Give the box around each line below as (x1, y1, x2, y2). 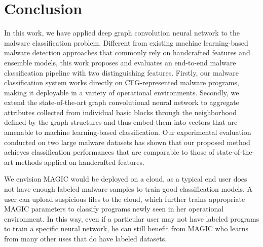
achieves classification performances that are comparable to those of (4, 147, 215, 157)
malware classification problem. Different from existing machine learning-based (4, 37, 248, 48)
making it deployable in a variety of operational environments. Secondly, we (4, 87, 239, 97)
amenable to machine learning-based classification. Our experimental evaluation (4, 127, 251, 137)
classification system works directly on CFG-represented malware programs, (4, 77, 239, 88)
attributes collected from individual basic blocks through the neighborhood (4, 107, 237, 117)
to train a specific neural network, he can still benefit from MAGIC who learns (4, 223, 248, 234)
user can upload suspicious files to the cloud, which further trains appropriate (4, 193, 245, 204)
